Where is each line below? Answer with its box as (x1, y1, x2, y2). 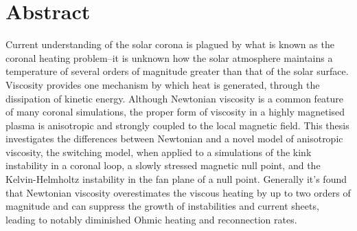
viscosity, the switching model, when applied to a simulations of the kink (5, 144, 312, 159)
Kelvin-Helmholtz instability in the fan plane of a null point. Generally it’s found (5, 172, 347, 186)
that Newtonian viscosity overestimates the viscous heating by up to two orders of (5, 185, 351, 199)
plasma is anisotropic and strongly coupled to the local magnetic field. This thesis (5, 118, 349, 132)
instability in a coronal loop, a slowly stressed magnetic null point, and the (5, 158, 321, 173)
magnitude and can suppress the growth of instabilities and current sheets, (5, 199, 319, 213)
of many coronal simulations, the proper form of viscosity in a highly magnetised (5, 104, 345, 119)
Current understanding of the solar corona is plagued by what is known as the (5, 37, 334, 52)
